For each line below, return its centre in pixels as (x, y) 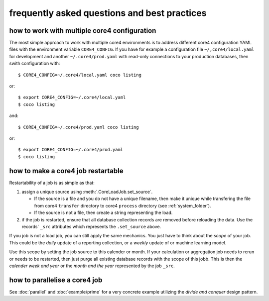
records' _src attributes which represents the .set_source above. (91, 227)
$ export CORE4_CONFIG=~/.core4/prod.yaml (71, 150)
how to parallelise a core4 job (56, 280)
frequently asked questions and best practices (108, 13)
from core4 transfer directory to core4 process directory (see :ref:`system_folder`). (123, 205)
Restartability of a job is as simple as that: (52, 183)
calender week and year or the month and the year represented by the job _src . (92, 266)
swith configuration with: (35, 63)
